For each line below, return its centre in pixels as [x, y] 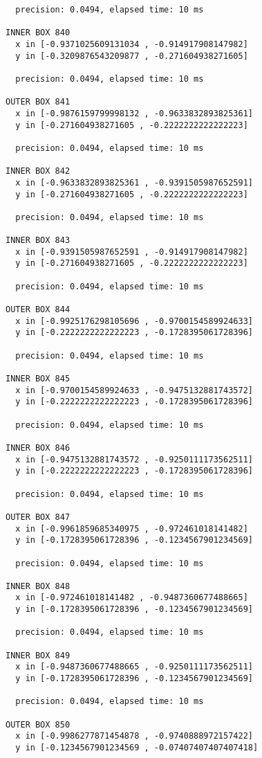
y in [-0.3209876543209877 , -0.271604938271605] [132, 56]
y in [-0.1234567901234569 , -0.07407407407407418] [137, 748]
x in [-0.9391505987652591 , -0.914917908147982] [132, 252]
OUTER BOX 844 [38, 310]
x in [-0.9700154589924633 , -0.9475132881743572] [134, 390]
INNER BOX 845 [38, 379]
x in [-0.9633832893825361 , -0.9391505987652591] [134, 182]
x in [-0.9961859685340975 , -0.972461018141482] [132, 529]
